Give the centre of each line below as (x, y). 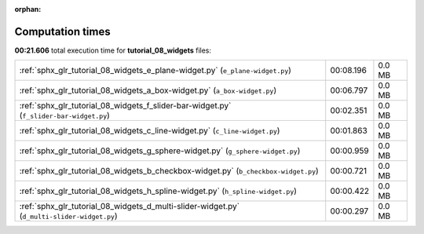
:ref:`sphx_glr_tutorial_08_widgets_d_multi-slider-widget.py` (129, 207)
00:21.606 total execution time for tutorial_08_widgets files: (113, 50)
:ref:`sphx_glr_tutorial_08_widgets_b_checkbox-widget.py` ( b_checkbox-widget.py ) (169, 171)
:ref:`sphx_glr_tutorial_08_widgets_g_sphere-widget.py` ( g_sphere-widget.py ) (160, 151)
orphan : (28, 9)
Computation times (62, 31)
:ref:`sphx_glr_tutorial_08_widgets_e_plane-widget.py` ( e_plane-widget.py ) (155, 71)
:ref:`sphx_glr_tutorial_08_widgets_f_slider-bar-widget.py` (125, 106)
